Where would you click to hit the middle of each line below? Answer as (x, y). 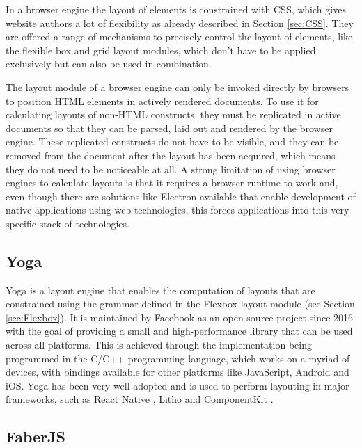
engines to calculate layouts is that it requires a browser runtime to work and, (172, 183)
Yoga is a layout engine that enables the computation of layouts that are (160, 290)
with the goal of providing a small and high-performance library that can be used (179, 331)
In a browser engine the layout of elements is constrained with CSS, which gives (176, 9)
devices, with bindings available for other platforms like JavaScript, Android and (178, 372)
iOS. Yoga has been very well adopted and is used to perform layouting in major (178, 385)
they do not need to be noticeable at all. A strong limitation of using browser (171, 169)
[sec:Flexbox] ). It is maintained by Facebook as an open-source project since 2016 (180, 317)
